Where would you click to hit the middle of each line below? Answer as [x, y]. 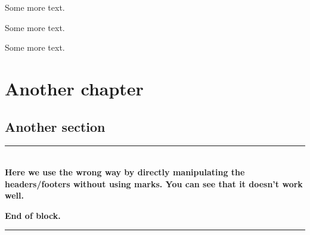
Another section [55, 126]
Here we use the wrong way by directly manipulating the [125, 171]
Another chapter [74, 88]
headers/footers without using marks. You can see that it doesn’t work [154, 183]
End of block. [33, 215]
